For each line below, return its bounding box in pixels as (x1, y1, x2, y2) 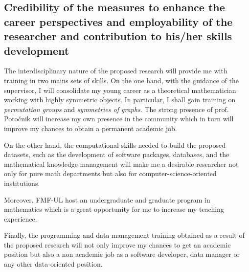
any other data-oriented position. (4, 259, 103, 269)
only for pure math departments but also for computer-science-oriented (4, 168, 217, 179)
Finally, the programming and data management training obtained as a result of (4, 230, 245, 240)
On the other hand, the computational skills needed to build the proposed (4, 139, 226, 150)
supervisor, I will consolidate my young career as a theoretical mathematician (4, 85, 236, 95)
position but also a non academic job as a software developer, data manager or (4, 249, 240, 259)
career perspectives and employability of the (4, 14, 233, 29)
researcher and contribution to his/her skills (4, 28, 232, 44)
